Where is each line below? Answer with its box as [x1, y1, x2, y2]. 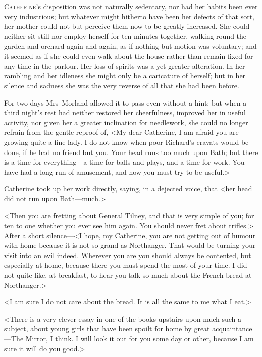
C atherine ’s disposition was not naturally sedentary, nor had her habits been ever [4, 1, 258, 12]
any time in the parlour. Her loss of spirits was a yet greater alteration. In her [4, 60, 245, 71]
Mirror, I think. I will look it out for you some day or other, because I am [25, 333, 254, 343]
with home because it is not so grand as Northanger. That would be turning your [4, 240, 256, 250]
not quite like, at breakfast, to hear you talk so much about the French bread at [4, 270, 252, 280]
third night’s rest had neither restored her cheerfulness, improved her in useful [4, 107, 246, 118]
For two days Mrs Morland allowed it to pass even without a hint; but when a [4, 97, 247, 108]
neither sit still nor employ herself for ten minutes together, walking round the [4, 30, 247, 41]
